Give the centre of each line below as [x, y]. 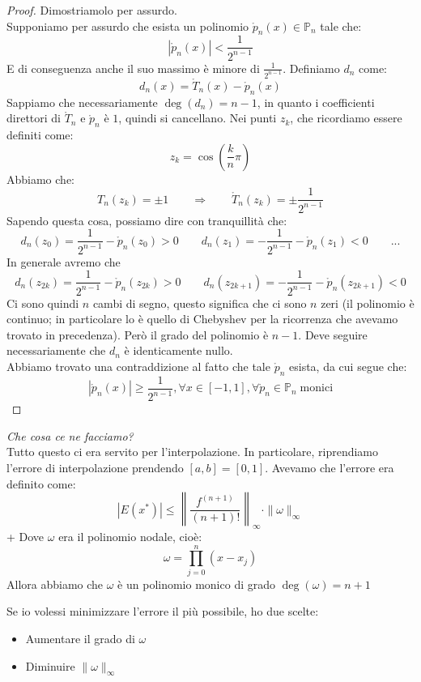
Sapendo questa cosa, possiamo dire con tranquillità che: [147, 220]
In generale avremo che [64, 261]
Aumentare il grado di [80, 638]
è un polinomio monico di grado [196, 584]
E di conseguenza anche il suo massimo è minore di [133, 68]
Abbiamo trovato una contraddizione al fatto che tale [138, 367]
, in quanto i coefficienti [316, 102]
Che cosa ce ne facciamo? [70, 435]
